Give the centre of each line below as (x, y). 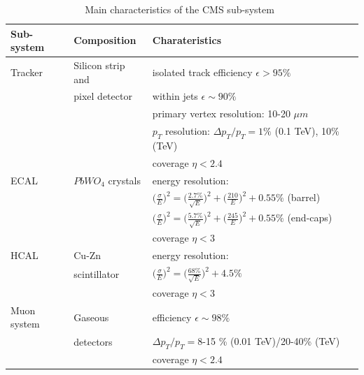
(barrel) (304, 197)
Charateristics (187, 40)
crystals (125, 180)
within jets (175, 96)
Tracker (27, 72)
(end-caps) (310, 218)
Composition (105, 40)
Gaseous (91, 317)
